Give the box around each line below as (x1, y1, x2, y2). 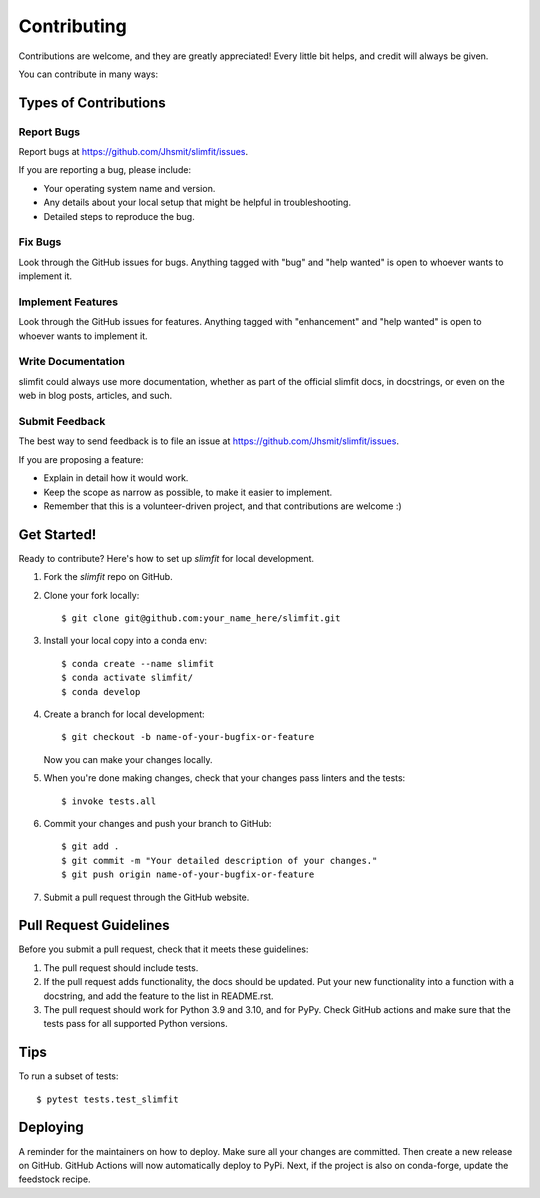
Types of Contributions (18, 94, 166, 111)
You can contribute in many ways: (18, 68, 159, 80)
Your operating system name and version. (43, 182, 216, 194)
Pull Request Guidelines (18, 917, 170, 934)
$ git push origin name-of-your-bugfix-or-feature (61, 869, 315, 880)
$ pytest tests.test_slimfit (36, 1093, 179, 1105)
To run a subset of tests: (18, 1070, 119, 1082)
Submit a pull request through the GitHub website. (43, 891, 250, 903)
